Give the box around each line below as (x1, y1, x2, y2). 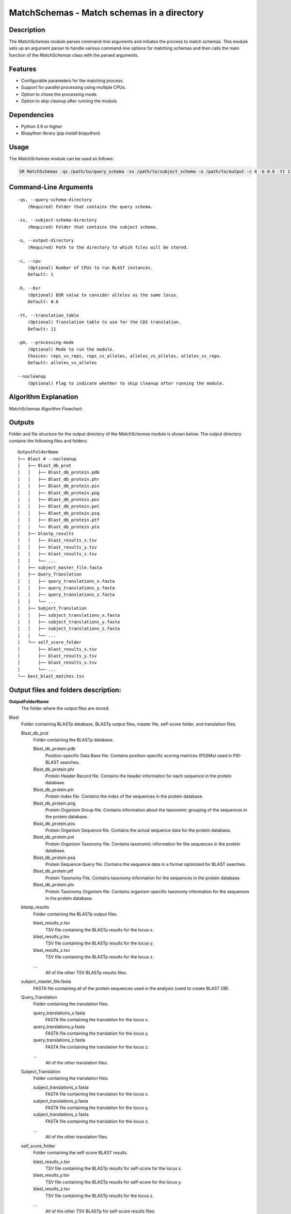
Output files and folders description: (9, 686, 121, 694)
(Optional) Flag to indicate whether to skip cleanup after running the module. (27, 380, 225, 386)
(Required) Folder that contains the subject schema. (27, 224, 159, 230)
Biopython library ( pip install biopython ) (21, 130, 100, 136)
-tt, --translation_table (17, 312, 80, 318)
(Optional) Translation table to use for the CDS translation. (27, 320, 181, 325)
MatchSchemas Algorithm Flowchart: (9, 405, 83, 411)
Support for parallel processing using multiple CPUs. (21, 84, 126, 90)
